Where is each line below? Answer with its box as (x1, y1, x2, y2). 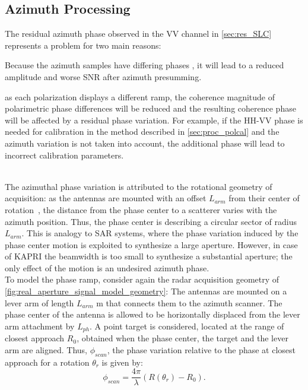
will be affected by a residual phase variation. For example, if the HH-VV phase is (5, 113, 303, 126)
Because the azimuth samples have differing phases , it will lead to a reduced (5, 59, 284, 71)
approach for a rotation (5, 356, 90, 368)
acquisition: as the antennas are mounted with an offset (5, 192, 207, 204)
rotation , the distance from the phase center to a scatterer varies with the (5, 203, 277, 215)
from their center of (228, 192, 300, 204)
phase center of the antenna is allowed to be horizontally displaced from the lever (5, 308, 300, 321)
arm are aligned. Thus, (5, 343, 87, 356)
